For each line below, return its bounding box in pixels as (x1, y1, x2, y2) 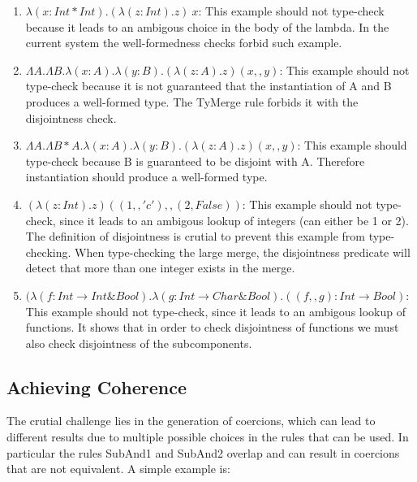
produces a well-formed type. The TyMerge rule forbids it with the (25, 93, 359, 110)
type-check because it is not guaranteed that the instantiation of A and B (25, 77, 392, 94)
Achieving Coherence (6, 374, 187, 399)
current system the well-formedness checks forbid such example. (25, 34, 342, 51)
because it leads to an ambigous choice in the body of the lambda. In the (25, 18, 389, 35)
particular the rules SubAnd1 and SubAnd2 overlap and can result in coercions (6, 444, 400, 461)
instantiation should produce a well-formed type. (25, 168, 268, 185)
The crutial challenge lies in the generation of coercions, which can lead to (6, 412, 376, 429)
